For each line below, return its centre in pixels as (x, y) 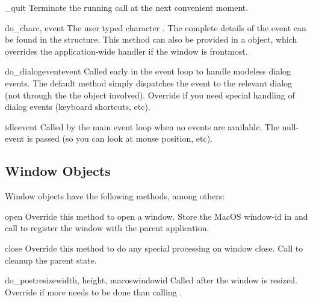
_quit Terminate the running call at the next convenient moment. (127, 7)
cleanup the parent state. (51, 260)
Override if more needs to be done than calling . (94, 291)
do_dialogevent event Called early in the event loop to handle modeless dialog (148, 71)
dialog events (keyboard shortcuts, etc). (78, 107)
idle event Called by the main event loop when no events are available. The (142, 126)
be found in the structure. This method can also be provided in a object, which (151, 39)
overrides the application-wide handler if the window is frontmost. (126, 51)
